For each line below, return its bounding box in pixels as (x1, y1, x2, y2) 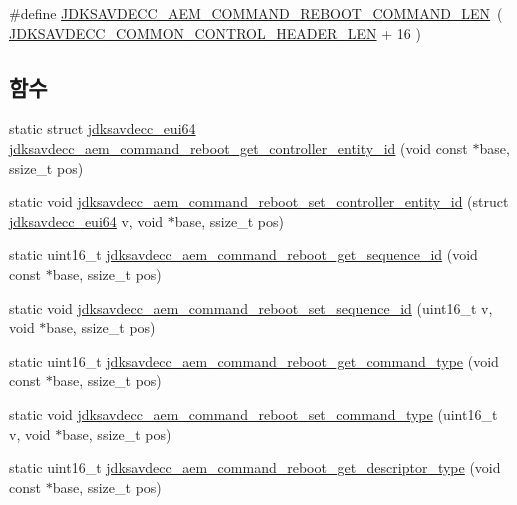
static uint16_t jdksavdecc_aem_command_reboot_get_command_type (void (9, 350, 499, 371)
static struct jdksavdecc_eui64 (9, 118, 196, 139)
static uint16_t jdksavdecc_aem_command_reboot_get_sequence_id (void (9, 244, 478, 265)
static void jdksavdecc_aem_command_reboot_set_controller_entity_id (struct (9, 191, 509, 212)
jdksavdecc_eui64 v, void (9, 210, 164, 231)
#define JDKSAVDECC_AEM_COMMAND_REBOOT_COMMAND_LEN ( (9, 3, 503, 23)
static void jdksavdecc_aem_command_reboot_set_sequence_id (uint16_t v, (9, 297, 493, 318)
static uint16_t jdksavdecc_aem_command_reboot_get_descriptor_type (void (9, 457, 501, 478)
